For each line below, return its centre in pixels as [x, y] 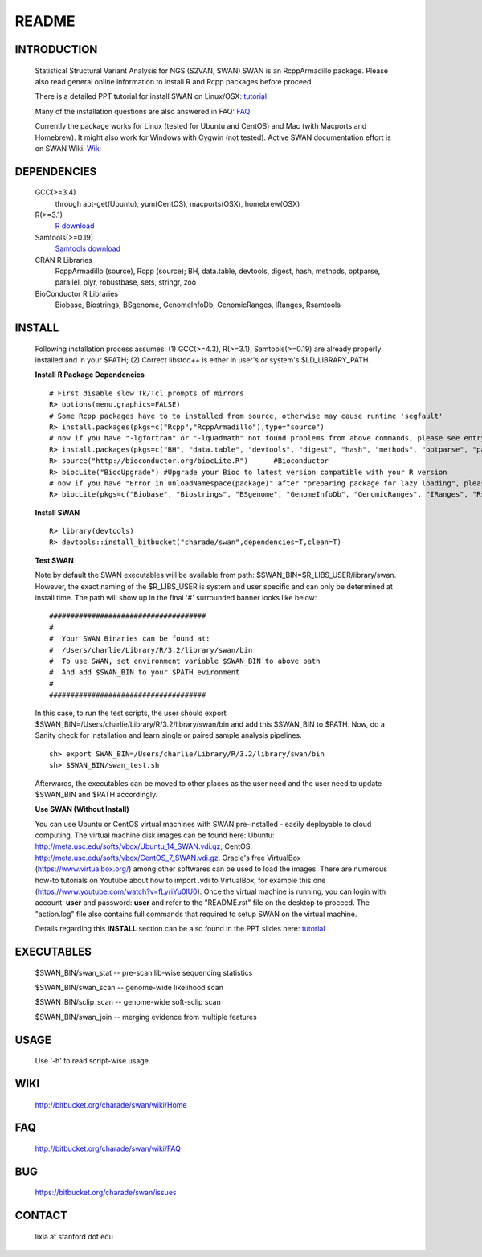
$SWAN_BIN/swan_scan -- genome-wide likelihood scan [129, 987]
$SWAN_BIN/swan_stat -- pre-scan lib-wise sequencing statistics [144, 972]
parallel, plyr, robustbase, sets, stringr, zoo [126, 282]
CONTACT [41, 1216]
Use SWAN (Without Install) [82, 809]
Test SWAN [54, 560]
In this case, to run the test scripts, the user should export [131, 713]
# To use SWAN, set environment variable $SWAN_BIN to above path [185, 661]
